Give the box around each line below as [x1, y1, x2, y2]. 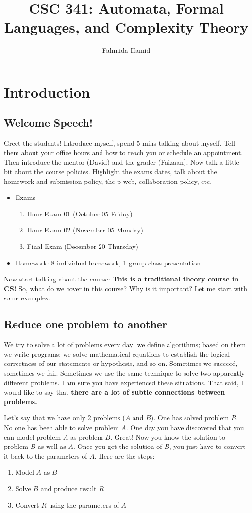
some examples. [4, 293, 50, 303]
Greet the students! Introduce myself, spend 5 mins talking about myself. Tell [4, 138, 235, 148]
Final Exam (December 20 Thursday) [27, 241, 138, 251]
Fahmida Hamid [102, 45, 151, 55]
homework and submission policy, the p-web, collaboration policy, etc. [4, 176, 212, 186]
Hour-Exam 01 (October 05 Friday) [27, 208, 133, 218]
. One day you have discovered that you [126, 422, 244, 432]
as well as [37, 441, 66, 451]
